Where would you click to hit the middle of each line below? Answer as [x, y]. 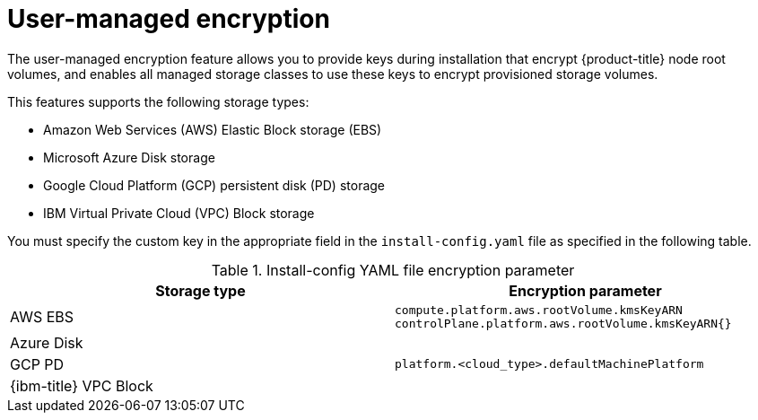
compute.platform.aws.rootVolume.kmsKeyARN [539, 310]
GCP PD [37, 364]
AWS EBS [42, 316]
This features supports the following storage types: [158, 101]
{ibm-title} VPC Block [82, 385]
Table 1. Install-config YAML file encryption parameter [393, 270]
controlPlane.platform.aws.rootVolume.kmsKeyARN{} [563, 323]
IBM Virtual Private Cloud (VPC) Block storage [179, 213]
